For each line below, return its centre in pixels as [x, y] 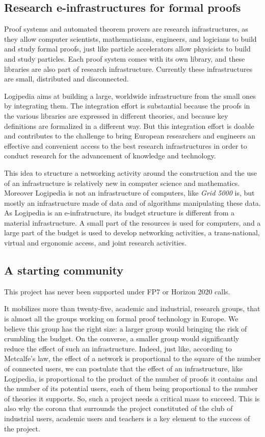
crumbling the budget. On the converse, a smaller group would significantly [122, 338]
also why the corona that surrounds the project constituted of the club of [118, 408]
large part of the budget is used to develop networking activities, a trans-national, [132, 233]
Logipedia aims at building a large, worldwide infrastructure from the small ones [130, 95]
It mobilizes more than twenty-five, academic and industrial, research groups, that [132, 308]
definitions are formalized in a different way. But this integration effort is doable [129, 126]
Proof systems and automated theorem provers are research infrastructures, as [126, 29]
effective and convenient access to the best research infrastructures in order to [126, 145]
